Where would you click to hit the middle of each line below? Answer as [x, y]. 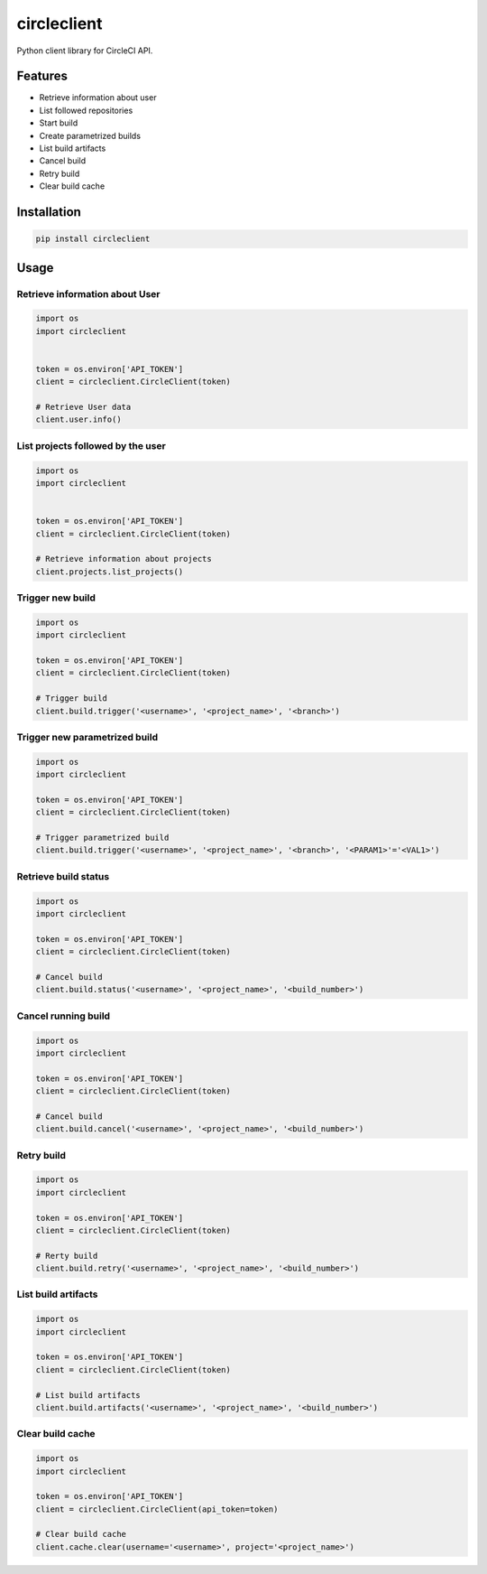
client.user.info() [78, 419]
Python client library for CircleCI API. [85, 51]
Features [42, 76]
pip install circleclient [93, 239]
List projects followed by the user [91, 445]
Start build [59, 123]
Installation [49, 212]
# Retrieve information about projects [124, 559]
